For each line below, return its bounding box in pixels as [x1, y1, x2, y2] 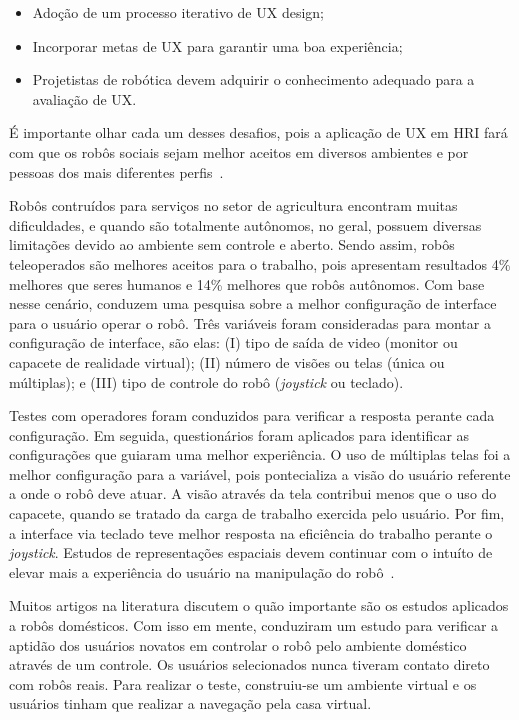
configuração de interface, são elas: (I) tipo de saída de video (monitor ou [9, 332, 458, 353]
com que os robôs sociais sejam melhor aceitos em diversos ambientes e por [9, 141, 469, 162]
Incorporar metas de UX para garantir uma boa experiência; [32, 35, 403, 56]
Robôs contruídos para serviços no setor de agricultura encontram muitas [9, 195, 458, 216]
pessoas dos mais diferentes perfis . [9, 161, 224, 182]
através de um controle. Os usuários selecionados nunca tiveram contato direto [9, 654, 490, 675]
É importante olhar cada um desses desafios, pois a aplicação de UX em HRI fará [9, 122, 508, 143]
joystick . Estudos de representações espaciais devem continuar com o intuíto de [9, 542, 493, 563]
